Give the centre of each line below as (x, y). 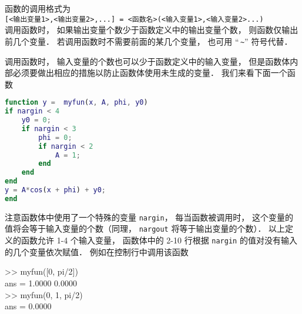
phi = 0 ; (55, 137)
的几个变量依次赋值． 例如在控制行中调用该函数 (97, 251)
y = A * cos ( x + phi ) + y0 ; (56, 190)
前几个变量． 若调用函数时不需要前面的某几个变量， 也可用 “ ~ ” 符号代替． (149, 41)
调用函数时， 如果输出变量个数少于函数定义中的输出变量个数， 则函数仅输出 (152, 30)
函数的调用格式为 (38, 8)
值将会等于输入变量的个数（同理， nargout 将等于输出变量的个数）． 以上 (145, 228)
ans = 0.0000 (28, 306)
